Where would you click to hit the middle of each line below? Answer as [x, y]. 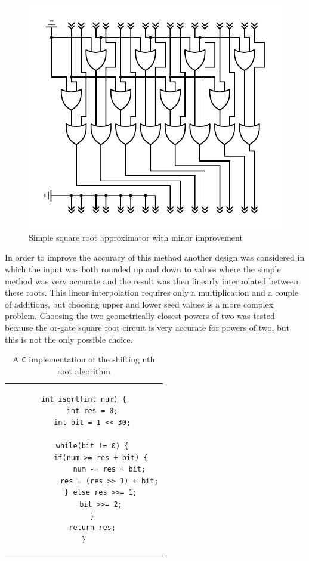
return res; [92, 528]
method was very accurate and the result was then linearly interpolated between [152, 280]
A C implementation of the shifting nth [84, 359]
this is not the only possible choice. [69, 339]
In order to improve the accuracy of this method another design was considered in [155, 257]
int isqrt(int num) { [84, 399]
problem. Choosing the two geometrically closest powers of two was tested [140, 316]
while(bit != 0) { [92, 446]
